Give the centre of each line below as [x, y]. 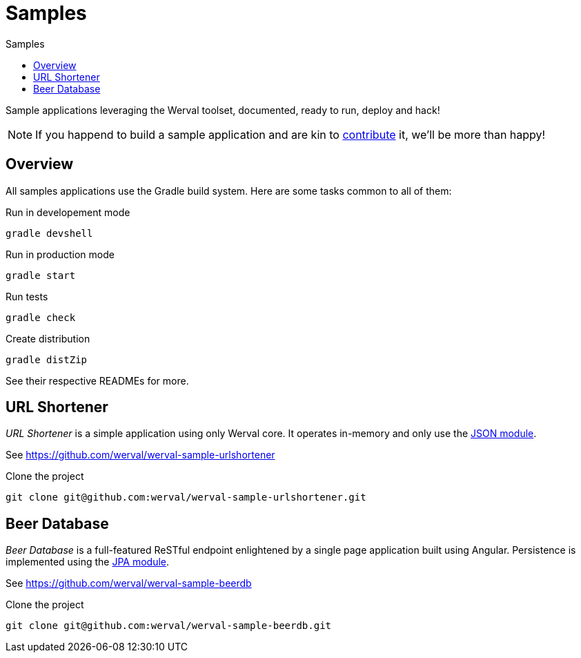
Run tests [27, 296]
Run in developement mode [68, 212]
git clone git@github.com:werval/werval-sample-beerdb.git [169, 626]
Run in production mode [60, 254]
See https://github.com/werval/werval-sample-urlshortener [140, 455]
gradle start [41, 275]
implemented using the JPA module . [88, 562]
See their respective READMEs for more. [97, 380]
